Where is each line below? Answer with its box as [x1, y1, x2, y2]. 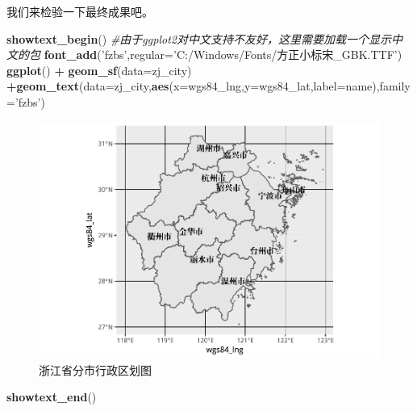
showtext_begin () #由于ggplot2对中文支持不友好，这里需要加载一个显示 [6, 30, 391, 47]
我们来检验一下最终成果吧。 [6, 3, 153, 19]
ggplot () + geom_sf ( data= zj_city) [6, 61, 192, 78]
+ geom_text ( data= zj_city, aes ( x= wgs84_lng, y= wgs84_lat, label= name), [6, 78, 380, 94]
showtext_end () [6, 388, 97, 405]
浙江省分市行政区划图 [39, 361, 152, 378]
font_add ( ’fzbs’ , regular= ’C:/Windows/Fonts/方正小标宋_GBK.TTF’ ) [44, 46, 402, 63]
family [379, 78, 411, 94]
